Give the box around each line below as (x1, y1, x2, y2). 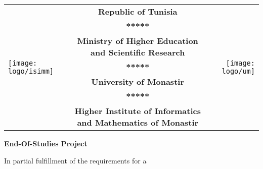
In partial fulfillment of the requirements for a (4, 155, 147, 165)
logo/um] (222, 67, 255, 75)
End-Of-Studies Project (4, 138, 87, 148)
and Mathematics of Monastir (77, 117, 199, 128)
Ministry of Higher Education (77, 35, 198, 46)
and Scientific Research (91, 46, 185, 58)
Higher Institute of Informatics (74, 105, 201, 117)
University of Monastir (91, 76, 184, 87)
